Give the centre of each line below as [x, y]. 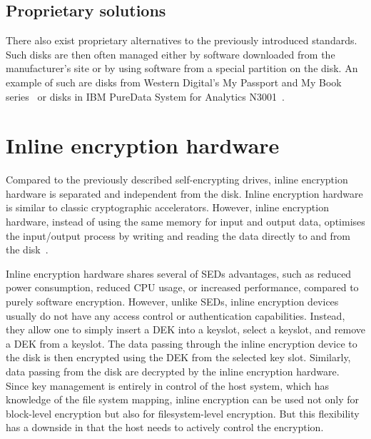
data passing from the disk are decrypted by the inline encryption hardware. [173, 372]
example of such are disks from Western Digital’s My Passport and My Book [174, 82]
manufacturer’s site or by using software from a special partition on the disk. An [182, 68]
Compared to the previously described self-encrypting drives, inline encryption [177, 180]
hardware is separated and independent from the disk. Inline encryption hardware [184, 193]
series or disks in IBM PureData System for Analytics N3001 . [145, 96]
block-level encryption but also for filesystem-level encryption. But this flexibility [183, 413]
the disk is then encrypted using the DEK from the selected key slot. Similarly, [178, 357]
